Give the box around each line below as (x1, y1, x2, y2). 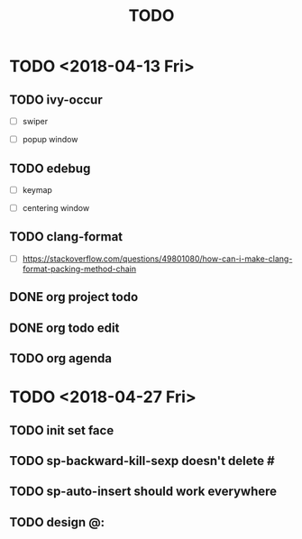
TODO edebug (9, 160, 91, 176)
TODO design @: (9, 515, 105, 530)
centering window (22, 203, 90, 213)
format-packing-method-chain (22, 263, 137, 274)
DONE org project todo (9, 289, 139, 305)
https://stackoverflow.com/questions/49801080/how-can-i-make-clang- (22, 253, 293, 264)
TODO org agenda (9, 351, 113, 366)
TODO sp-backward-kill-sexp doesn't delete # (9, 453, 275, 469)
